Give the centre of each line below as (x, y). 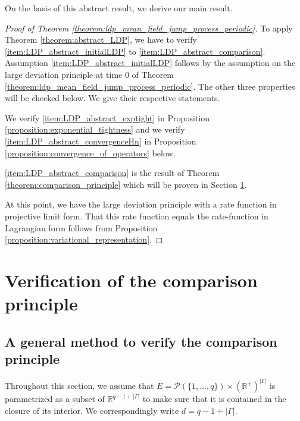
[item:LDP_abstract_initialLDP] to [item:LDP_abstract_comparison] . (135, 51)
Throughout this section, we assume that (79, 386)
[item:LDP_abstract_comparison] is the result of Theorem (112, 173)
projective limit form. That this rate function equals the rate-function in (137, 216)
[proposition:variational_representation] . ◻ (84, 239)
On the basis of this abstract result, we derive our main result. (119, 8)
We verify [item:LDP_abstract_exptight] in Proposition (107, 117)
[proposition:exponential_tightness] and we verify (95, 129)
